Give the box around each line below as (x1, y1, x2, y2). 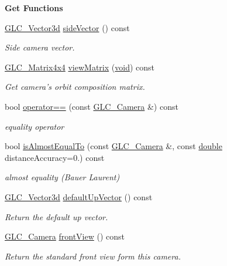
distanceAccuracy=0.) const (5, 151, 105, 163)
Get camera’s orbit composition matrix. (5, 80, 145, 93)
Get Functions (5, 2, 63, 14)
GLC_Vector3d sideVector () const (5, 21, 130, 33)
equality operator (5, 120, 64, 132)
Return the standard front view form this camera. (5, 250, 181, 262)
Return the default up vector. (5, 210, 108, 223)
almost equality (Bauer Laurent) (5, 171, 120, 183)
